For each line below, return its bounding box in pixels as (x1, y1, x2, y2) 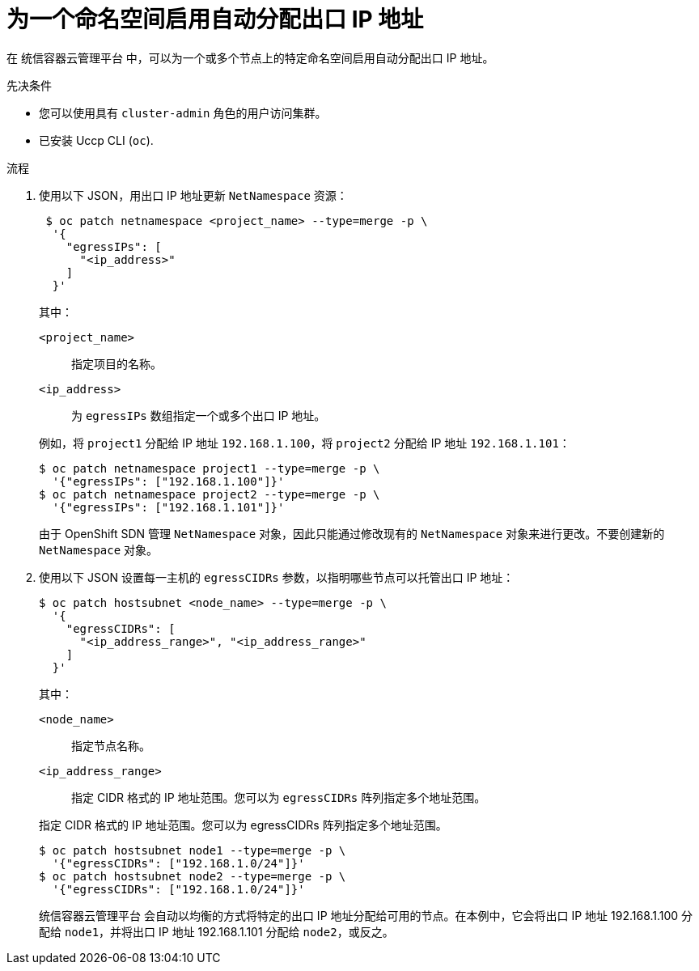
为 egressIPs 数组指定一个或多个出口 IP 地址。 (71, 408, 326, 422)
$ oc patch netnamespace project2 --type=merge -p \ (39, 487, 380, 501)
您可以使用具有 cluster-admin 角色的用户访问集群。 (39, 105, 327, 120)
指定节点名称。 (71, 738, 150, 753)
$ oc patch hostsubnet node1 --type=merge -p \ (39, 843, 346, 857)
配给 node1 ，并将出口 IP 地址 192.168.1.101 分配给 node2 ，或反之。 (39, 924, 394, 939)
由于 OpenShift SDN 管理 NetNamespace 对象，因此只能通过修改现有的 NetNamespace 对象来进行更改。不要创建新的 (39, 526, 665, 541)
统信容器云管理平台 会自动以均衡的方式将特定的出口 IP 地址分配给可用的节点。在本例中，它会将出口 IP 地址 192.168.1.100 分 (39, 908, 693, 922)
